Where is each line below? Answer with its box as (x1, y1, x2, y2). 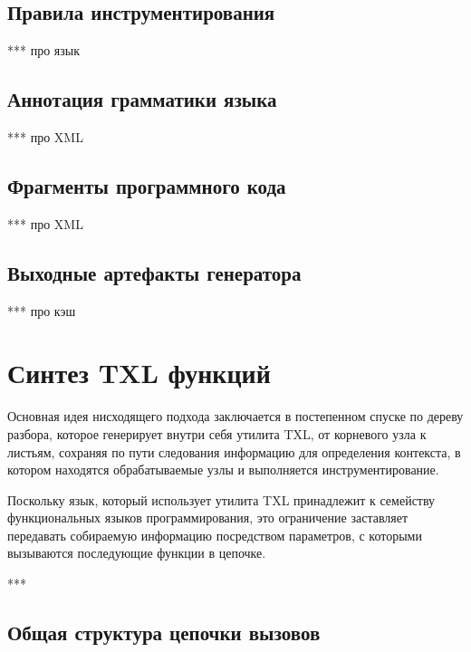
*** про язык (7, 41, 80, 60)
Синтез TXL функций (7, 354, 271, 391)
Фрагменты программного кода (7, 171, 286, 199)
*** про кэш (7, 301, 76, 320)
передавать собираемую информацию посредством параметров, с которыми (7, 525, 422, 544)
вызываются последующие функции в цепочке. (7, 543, 266, 562)
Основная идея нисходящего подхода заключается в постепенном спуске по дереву (7, 407, 464, 426)
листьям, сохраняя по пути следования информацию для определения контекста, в (7, 442, 461, 461)
